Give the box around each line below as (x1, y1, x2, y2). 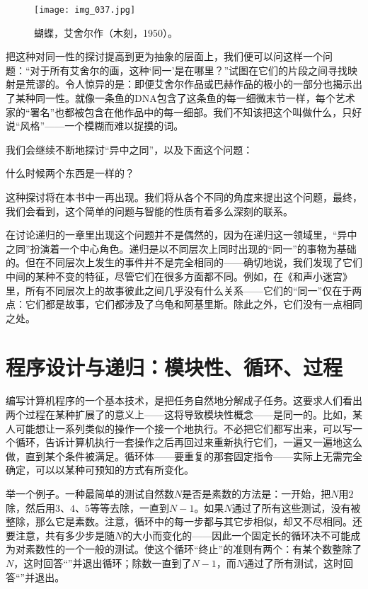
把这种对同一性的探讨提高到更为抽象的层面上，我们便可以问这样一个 (6, 49, 323, 64)
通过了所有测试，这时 (244, 556, 344, 570)
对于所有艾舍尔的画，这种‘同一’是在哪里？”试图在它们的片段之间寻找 (30, 62, 347, 77)
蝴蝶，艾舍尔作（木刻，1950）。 (34, 25, 178, 40)
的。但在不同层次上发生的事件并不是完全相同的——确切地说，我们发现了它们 (6, 255, 362, 270)
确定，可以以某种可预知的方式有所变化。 (6, 462, 194, 477)
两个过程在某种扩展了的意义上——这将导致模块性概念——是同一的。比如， (6, 407, 352, 422)
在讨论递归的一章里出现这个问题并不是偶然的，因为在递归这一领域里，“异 (6, 227, 347, 242)
